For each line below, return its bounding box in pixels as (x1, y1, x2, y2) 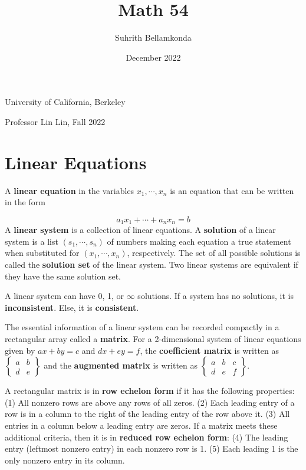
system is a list (5, 235, 58, 247)
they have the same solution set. (5, 269, 121, 282)
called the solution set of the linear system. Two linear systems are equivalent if (5, 258, 298, 271)
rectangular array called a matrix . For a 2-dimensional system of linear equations (5, 333, 301, 345)
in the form (5, 196, 45, 208)
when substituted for (5, 246, 80, 259)
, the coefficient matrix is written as (140, 344, 279, 356)
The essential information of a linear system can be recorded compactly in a (5, 321, 279, 333)
